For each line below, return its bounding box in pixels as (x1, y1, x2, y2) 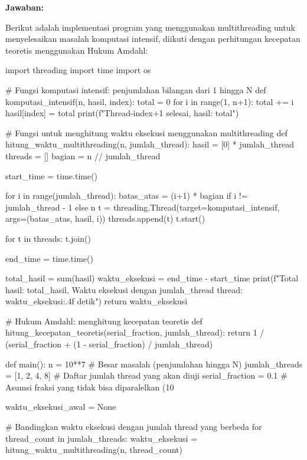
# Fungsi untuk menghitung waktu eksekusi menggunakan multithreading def (5, 126, 288, 139)
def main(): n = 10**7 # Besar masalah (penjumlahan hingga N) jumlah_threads (5, 357, 303, 370)
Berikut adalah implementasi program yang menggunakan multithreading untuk (5, 21, 295, 33)
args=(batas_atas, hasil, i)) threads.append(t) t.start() (5, 212, 205, 225)
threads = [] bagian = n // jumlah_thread (5, 149, 161, 162)
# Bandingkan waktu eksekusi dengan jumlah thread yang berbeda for (5, 420, 262, 433)
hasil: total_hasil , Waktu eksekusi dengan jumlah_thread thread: (5, 283, 243, 295)
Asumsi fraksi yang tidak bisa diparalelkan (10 (5, 380, 174, 393)
